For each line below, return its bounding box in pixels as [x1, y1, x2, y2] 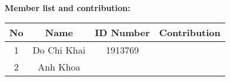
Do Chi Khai [32, 43, 86, 57]
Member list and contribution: [5, 1, 131, 13]
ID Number [95, 26, 150, 40]
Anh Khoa [38, 60, 81, 74]
